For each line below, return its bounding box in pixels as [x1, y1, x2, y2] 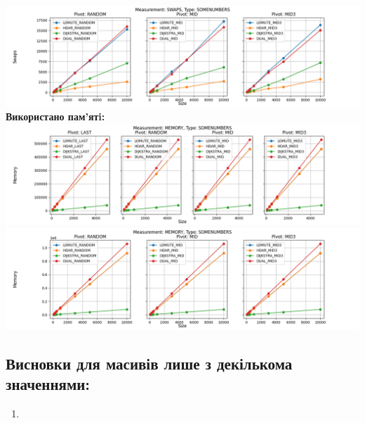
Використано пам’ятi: [6, 109, 105, 124]
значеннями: [6, 373, 91, 395]
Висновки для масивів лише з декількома [6, 352, 293, 374]
